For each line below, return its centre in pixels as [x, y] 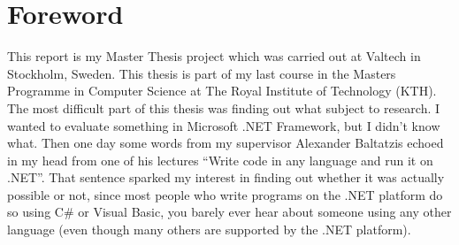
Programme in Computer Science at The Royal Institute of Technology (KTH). [222, 91]
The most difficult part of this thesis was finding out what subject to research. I [224, 107]
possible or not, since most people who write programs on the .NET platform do [225, 194]
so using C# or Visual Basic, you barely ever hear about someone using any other [229, 212]
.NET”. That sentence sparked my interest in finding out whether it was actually [226, 177]
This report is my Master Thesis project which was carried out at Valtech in [214, 56]
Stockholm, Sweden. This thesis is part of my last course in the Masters [202, 73]
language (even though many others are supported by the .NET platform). [209, 230]
